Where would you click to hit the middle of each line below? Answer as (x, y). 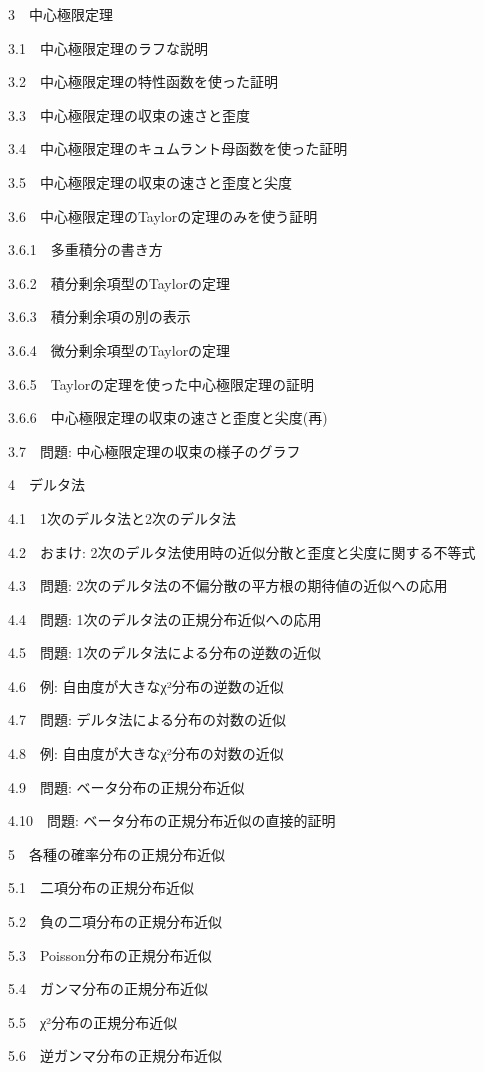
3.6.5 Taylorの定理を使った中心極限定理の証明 (161, 383)
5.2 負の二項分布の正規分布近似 (115, 921)
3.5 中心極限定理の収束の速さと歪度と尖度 (150, 181)
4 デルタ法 (46, 484)
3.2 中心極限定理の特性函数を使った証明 (143, 81)
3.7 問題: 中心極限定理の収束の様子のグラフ (154, 450)
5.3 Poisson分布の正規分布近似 (110, 954)
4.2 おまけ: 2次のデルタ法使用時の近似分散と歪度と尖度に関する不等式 (242, 551)
